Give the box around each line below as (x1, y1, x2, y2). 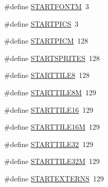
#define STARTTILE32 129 (4, 138, 94, 149)
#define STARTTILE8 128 (4, 70, 90, 80)
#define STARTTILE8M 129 (4, 87, 96, 97)
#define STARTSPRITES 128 (4, 52, 100, 63)
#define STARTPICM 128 (4, 35, 89, 46)
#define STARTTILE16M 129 (4, 121, 100, 132)
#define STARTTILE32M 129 (4, 156, 100, 167)
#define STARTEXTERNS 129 (4, 173, 104, 183)
